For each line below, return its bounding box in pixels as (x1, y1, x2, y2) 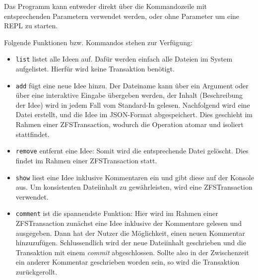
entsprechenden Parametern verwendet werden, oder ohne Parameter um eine (4, 10, 240, 21)
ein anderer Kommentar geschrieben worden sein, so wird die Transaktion (15, 257, 240, 267)
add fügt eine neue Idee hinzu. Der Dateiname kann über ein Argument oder (15, 80, 249, 90)
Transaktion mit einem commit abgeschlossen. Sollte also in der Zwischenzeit (15, 247, 249, 257)
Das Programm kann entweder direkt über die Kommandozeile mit (4, 1, 207, 11)
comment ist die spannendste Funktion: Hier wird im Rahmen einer (15, 208, 218, 218)
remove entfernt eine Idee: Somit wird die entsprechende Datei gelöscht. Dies (15, 145, 249, 156)
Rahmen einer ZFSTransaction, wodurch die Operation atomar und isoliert (15, 119, 244, 130)
